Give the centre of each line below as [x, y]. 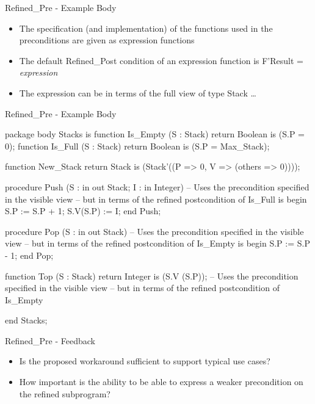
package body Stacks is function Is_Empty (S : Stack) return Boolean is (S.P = [155, 134]
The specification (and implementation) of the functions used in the [146, 28]
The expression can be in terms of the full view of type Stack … [138, 92]
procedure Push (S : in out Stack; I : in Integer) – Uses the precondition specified [157, 186]
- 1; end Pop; [29, 255]
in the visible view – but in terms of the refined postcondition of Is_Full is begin [156, 199]
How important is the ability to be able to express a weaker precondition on [161, 382]
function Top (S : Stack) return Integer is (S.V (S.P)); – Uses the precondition [152, 276]
